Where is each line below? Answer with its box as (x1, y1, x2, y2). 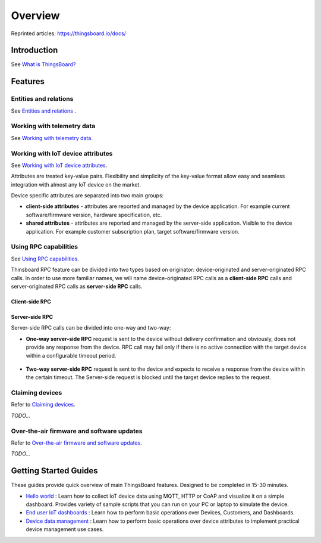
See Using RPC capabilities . (11, 255, 80, 262)
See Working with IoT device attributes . (11, 162, 108, 169)
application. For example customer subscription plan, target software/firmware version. (26, 228, 240, 235)
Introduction (11, 45, 58, 55)
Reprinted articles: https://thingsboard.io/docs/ (11, 30, 126, 37)
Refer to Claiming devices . (11, 401, 75, 408)
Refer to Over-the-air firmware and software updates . (11, 439, 142, 446)
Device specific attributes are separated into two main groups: (11, 192, 164, 199)
